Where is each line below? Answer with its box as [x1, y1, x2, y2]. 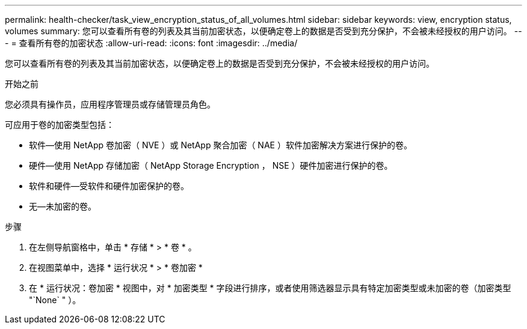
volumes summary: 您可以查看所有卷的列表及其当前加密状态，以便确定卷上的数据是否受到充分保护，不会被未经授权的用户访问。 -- [5, 26, 522, 36]
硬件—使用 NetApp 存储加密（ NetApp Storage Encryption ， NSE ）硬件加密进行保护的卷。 [29, 160, 393, 171]
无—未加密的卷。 [29, 201, 96, 211]
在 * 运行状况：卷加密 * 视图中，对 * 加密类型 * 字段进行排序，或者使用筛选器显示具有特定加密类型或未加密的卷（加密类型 [29, 283, 511, 293]
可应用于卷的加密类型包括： [5, 119, 114, 130]
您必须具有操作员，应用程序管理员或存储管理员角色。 [5, 99, 215, 109]
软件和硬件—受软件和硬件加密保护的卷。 [29, 181, 189, 191]
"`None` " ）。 [29, 295, 81, 305]
